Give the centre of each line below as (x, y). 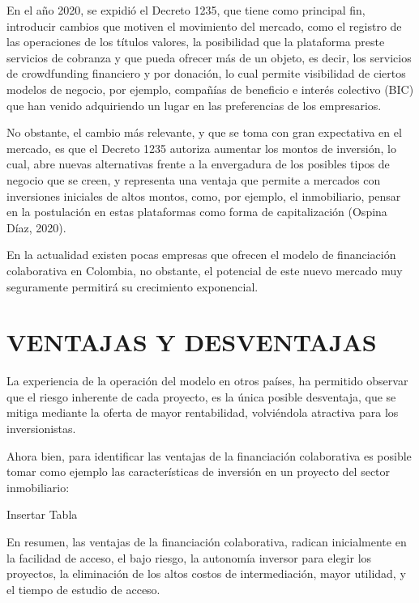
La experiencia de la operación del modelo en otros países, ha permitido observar (207, 381)
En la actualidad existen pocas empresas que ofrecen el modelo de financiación (201, 255)
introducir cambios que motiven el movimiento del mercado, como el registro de (204, 25)
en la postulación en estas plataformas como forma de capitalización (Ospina (197, 212)
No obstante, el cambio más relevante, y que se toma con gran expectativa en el (204, 132)
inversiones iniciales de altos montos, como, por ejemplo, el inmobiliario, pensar (204, 195)
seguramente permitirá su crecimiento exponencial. (133, 286)
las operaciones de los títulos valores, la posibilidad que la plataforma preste (196, 42)
